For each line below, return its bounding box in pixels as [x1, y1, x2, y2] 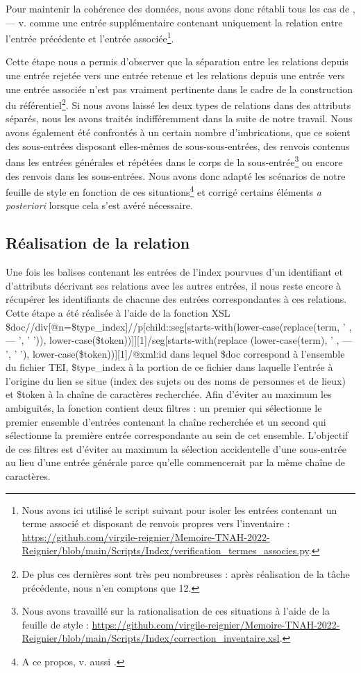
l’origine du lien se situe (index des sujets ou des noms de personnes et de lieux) [6, 373, 346, 388]
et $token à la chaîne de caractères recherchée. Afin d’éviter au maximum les [6, 387, 332, 401]
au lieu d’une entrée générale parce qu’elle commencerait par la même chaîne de [6, 455, 345, 470]
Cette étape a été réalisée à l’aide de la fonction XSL [6, 305, 230, 319]
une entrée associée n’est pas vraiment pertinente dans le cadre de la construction [6, 81, 353, 96]
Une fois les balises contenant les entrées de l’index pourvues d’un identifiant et [6, 265, 343, 279]
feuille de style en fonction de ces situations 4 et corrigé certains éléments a [6, 183, 321, 199]
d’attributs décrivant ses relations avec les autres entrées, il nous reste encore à [6, 278, 342, 292]
